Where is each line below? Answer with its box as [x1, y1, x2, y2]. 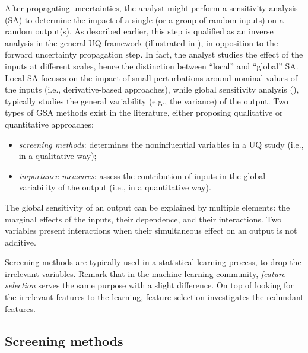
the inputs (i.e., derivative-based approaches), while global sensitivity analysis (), [5, 83, 299, 96]
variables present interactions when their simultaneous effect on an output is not [5, 224, 297, 237]
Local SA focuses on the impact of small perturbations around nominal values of [5, 71, 298, 84]
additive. [5, 236, 36, 248]
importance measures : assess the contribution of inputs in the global [18, 169, 266, 182]
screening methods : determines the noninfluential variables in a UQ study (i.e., [18, 138, 304, 150]
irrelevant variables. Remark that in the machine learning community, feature [5, 267, 285, 279]
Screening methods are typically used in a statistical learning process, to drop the [5, 256, 301, 268]
